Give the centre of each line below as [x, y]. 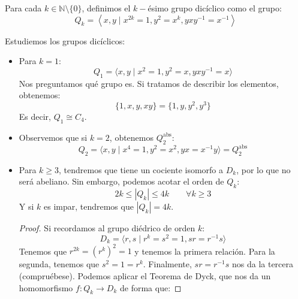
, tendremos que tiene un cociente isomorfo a [141, 169]
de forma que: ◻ [150, 287]
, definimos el [106, 8]
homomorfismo [46, 287]
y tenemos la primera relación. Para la [205, 251]
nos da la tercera [263, 264]
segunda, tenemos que [59, 264]
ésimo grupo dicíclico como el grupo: [215, 8]
